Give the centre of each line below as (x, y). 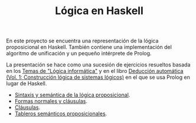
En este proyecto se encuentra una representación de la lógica (82, 41)
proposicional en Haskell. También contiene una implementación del (89, 47)
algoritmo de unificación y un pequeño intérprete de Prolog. (79, 54)
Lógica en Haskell (99, 11)
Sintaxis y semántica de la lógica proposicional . (72, 95)
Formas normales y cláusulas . (51, 101)
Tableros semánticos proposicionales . (61, 114)
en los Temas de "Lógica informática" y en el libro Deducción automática (95, 71)
